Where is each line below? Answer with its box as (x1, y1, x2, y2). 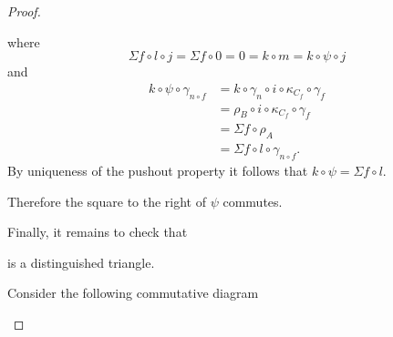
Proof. (7, 2, 41, 20)
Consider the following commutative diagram (7, 283, 259, 302)
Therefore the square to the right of (7, 191, 207, 210)
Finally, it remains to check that (7, 222, 188, 241)
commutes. (222, 191, 283, 210)
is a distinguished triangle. (7, 252, 155, 271)
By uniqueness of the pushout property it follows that (7, 161, 308, 180)
